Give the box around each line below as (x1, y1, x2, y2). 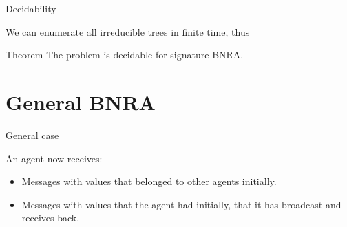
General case (6, 127, 59, 142)
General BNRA (6, 87, 156, 116)
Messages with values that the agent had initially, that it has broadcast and (21, 197, 341, 211)
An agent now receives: (6, 151, 103, 165)
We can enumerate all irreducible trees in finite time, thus (6, 24, 250, 39)
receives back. (21, 210, 80, 225)
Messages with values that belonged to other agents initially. (21, 174, 277, 188)
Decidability (6, 1, 56, 15)
